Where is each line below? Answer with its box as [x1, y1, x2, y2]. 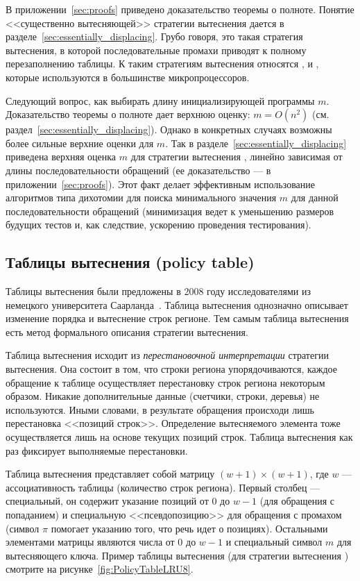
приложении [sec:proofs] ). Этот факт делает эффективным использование [6, 176, 316, 191]
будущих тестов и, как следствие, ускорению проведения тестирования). [6, 217, 311, 232]
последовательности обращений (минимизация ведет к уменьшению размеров [6, 203, 334, 218]
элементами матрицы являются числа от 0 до [6, 534, 196, 549]
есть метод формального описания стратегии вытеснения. [6, 324, 248, 339]
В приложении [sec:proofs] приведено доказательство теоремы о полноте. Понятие [6, 2, 354, 16]
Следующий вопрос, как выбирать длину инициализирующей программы [6, 93, 315, 108]
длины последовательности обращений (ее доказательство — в [6, 162, 271, 177]
